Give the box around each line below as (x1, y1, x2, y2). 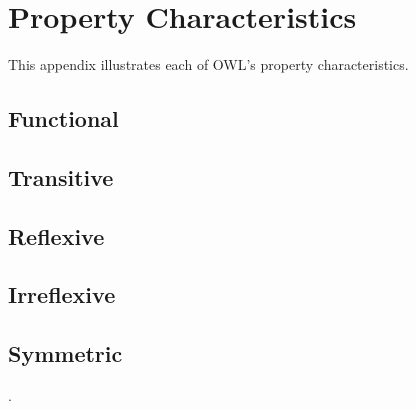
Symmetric (8, 338, 123, 369)
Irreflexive (8, 279, 116, 310)
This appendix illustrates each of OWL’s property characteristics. (8, 54, 409, 75)
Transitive (8, 161, 114, 192)
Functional (8, 103, 119, 134)
